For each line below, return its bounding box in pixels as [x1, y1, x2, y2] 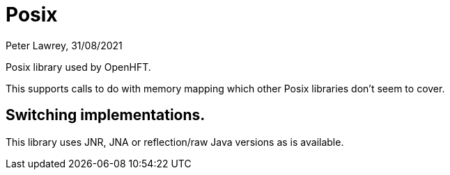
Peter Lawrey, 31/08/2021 [6, 39, 123, 51]
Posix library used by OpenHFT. [6, 60, 151, 73]
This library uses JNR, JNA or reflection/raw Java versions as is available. [6, 135, 344, 148]
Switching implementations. [6, 106, 205, 124]
